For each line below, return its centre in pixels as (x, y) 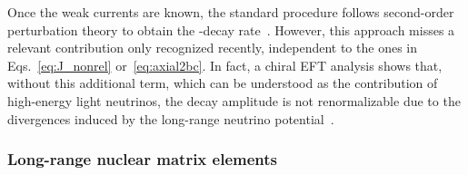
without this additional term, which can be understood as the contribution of (223, 83)
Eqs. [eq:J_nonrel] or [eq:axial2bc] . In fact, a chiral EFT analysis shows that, (225, 65)
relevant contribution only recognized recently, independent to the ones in (212, 48)
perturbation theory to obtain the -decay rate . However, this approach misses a (231, 29)
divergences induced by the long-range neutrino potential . (171, 118)
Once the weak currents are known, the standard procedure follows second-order (231, 12)
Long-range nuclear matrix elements (142, 159)
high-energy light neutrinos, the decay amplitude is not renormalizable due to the (234, 100)
